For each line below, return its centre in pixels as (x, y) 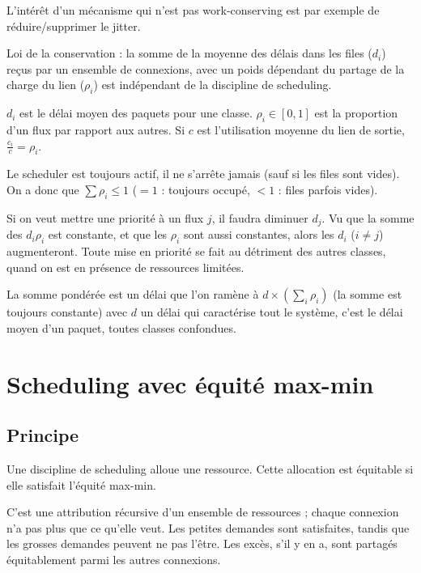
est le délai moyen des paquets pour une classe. (136, 113)
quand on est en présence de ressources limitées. (125, 267)
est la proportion (356, 113)
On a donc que (43, 189)
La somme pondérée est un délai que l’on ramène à (133, 294)
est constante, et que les (108, 234)
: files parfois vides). (328, 189)
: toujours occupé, (206, 189)
